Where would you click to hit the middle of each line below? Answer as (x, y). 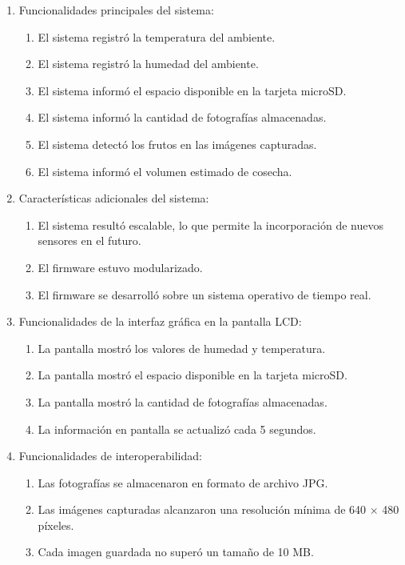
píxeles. (56, 525)
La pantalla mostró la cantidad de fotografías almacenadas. (183, 401)
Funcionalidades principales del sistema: (116, 10)
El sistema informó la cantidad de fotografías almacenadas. (182, 117)
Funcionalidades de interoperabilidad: (110, 456)
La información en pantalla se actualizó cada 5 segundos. (177, 429)
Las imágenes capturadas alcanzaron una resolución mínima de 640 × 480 (218, 509)
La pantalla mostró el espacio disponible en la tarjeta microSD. (193, 375)
